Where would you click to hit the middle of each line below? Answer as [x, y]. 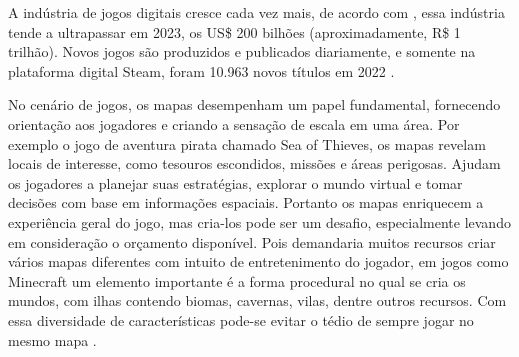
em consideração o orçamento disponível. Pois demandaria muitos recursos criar [252, 241]
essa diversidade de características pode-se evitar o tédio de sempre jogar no [241, 319]
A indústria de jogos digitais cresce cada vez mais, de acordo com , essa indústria [256, 12]
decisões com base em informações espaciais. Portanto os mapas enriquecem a [246, 202]
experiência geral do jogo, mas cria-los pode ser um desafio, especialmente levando [259, 221]
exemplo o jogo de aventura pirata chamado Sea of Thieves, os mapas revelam [247, 143]
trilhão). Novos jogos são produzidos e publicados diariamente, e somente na [242, 51]
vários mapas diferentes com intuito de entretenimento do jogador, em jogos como [258, 261]
